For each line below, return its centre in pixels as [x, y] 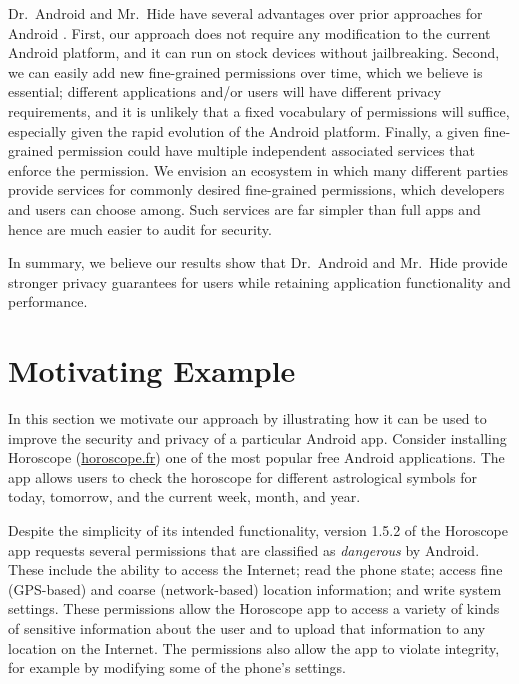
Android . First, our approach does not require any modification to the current [249, 32]
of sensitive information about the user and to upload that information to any [247, 627]
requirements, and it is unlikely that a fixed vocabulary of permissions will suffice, [259, 110]
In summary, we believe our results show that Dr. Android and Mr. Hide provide [258, 262]
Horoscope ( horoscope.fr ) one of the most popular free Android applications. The [256, 457]
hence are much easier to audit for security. [140, 228]
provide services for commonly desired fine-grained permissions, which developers [256, 189]
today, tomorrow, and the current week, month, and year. [184, 496]
